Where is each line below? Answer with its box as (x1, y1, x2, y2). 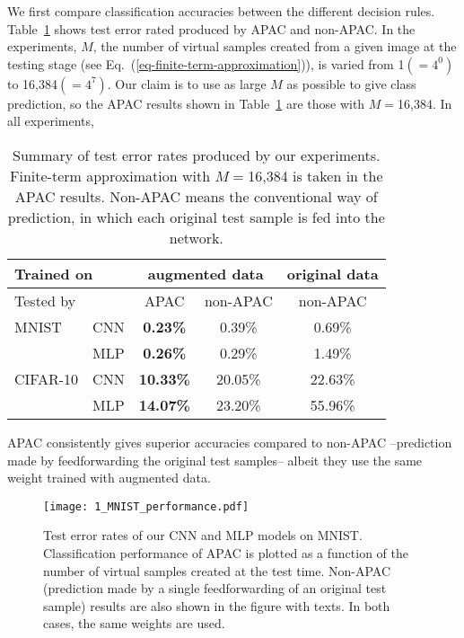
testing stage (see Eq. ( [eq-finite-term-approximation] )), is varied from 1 (7, 54, 405, 73)
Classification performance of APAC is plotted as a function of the (43, 544, 408, 562)
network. (169, 226, 223, 248)
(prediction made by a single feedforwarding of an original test (43, 579, 387, 598)
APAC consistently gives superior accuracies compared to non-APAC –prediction (7, 432, 452, 451)
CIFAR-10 (14, 368, 79, 389)
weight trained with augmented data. (7, 468, 211, 487)
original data (286, 262, 379, 284)
